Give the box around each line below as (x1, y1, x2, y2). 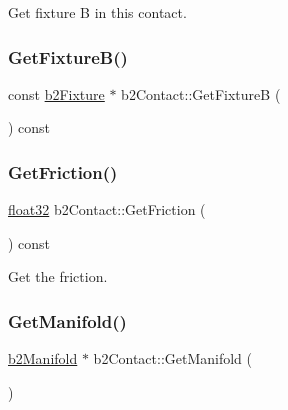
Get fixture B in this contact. (8, 2, 187, 22)
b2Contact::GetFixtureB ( (121, 83, 281, 104)
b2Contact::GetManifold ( (93, 348, 253, 369)
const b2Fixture (8, 83, 105, 104)
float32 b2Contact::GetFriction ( (8, 199, 206, 220)
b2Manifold (8, 348, 78, 369)
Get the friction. (8, 266, 108, 287)
